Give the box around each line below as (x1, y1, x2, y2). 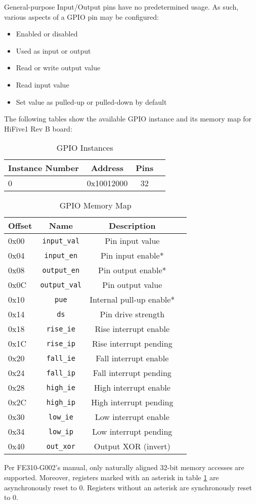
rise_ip (46, 339, 75, 348)
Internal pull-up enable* (90, 293, 175, 306)
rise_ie (46, 324, 75, 333)
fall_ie (46, 354, 75, 362)
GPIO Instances (56, 142, 113, 154)
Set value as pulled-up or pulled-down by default (16, 96, 167, 107)
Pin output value (102, 279, 162, 291)
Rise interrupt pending (92, 338, 173, 350)
